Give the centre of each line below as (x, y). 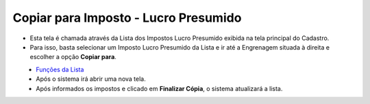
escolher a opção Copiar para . (73, 57)
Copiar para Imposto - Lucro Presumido (127, 18)
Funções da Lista (60, 69)
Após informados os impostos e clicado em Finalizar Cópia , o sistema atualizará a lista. (159, 88)
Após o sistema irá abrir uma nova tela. (91, 79)
